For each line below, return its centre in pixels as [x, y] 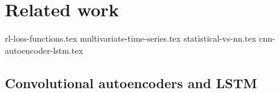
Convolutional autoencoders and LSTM [131, 82]
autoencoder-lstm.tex [44, 50]
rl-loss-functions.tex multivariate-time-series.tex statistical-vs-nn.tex [131, 38]
